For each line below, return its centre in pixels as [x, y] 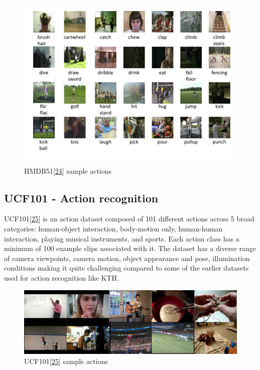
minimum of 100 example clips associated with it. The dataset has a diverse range [130, 248]
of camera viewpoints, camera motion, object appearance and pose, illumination [127, 258]
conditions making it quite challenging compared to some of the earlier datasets [126, 268]
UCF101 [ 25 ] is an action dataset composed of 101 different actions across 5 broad [129, 219]
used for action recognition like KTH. [61, 277]
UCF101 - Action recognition [81, 198]
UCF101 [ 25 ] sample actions [66, 361]
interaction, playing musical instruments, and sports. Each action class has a [122, 238]
